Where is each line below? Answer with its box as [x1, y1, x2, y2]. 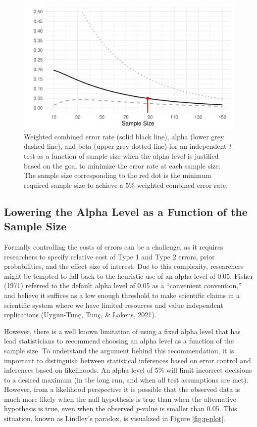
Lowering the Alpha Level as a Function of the [4, 204, 248, 219]
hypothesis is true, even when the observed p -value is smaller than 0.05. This [4, 403, 237, 414]
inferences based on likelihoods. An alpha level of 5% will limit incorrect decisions [4, 365, 252, 375]
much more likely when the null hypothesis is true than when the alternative [4, 393, 236, 404]
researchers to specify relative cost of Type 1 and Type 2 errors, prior [4, 251, 215, 261]
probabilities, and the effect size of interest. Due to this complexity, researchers [4, 261, 244, 271]
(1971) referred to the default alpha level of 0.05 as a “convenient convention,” [4, 280, 242, 291]
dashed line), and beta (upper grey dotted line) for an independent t [24, 141, 231, 151]
